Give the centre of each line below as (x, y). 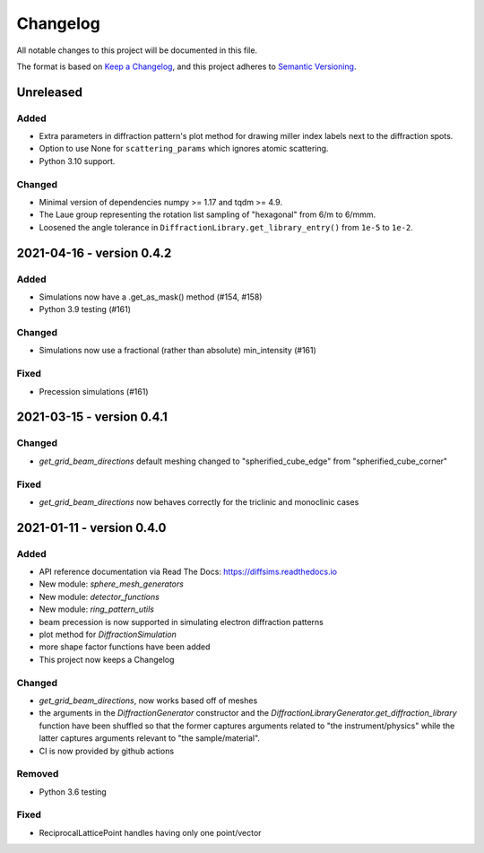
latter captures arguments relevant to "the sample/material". (149, 738)
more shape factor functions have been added (125, 647)
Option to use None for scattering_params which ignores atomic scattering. (184, 149)
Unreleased (50, 92)
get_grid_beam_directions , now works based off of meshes (148, 701)
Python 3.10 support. (77, 161)
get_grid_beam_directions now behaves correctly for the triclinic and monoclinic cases (199, 501)
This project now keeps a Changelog (107, 659)
